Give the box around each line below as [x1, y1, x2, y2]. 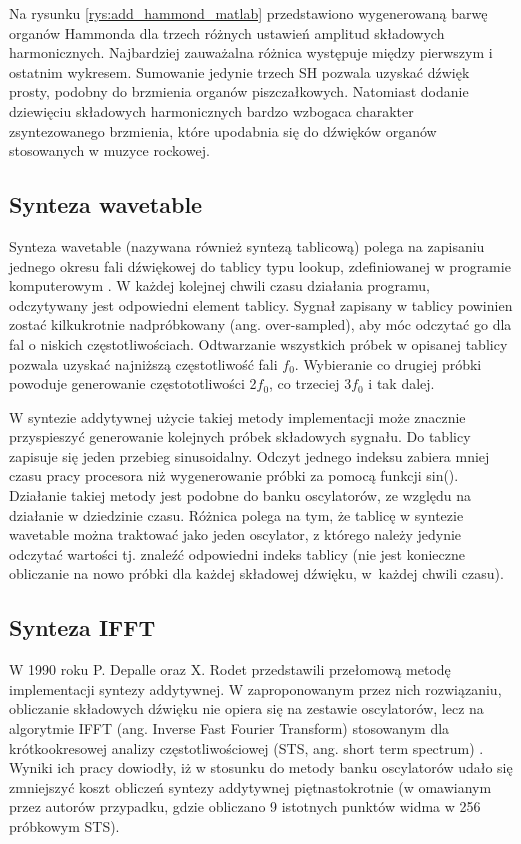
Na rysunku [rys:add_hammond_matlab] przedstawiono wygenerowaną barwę [9, 3, 488, 23]
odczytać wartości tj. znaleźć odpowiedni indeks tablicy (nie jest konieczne [9, 543, 466, 564]
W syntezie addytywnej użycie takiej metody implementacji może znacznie [9, 406, 466, 427]
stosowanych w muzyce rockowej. [9, 140, 210, 161]
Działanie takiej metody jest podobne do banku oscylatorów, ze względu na [9, 485, 472, 506]
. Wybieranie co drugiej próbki [294, 353, 482, 374]
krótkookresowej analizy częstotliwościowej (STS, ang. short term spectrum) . [9, 737, 484, 758]
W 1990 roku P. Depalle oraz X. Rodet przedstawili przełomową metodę [9, 659, 451, 680]
